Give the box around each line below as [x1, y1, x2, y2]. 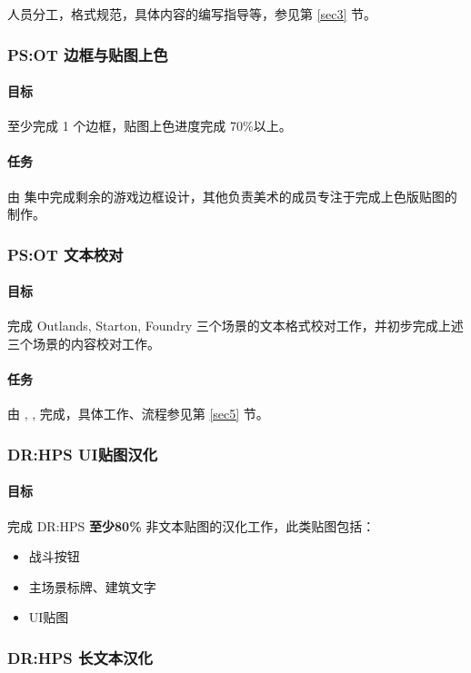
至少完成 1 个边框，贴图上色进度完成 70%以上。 [7, 116, 292, 135]
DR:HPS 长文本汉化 [7, 646, 153, 668]
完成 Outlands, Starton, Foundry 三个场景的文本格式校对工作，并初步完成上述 [7, 316, 464, 335]
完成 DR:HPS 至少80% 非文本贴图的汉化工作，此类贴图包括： [7, 516, 376, 535]
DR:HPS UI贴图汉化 [7, 442, 158, 465]
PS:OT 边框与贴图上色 [7, 43, 168, 65]
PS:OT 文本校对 [7, 242, 124, 265]
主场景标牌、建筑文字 [28, 577, 156, 596]
